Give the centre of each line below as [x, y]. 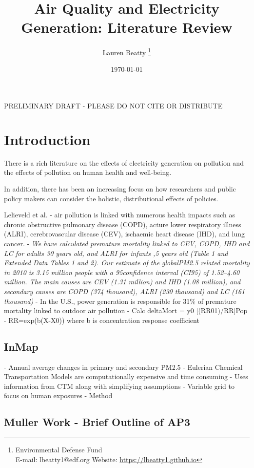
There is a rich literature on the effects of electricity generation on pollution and [124, 162]
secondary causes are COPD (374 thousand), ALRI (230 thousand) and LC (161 [125, 291]
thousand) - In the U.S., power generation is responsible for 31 [97, 301]
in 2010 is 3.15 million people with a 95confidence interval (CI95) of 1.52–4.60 [122, 272]
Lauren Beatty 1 [127, 52]
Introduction [47, 139]
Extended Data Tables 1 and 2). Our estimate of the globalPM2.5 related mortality [127, 263]
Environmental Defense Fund [59, 450]
